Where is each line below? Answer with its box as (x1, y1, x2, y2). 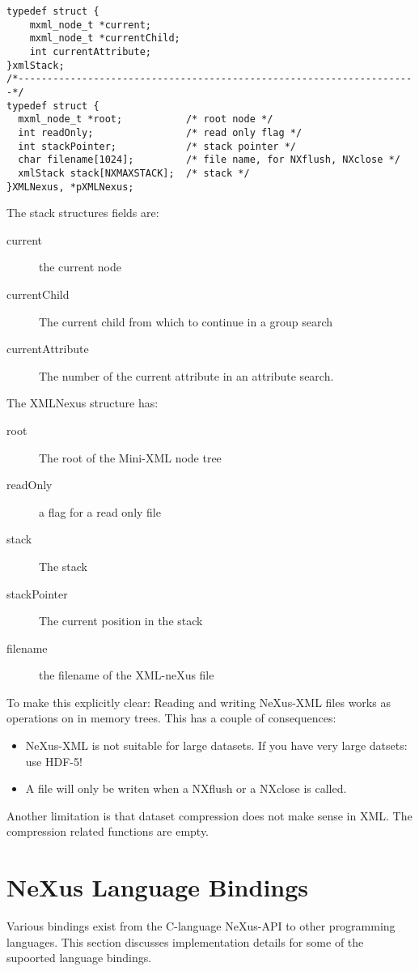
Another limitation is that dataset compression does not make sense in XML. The (6, 807, 413, 824)
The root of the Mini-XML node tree (39, 449, 222, 466)
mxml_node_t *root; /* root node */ (18, 113, 273, 126)
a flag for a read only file (39, 503, 161, 520)
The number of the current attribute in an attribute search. (39, 367, 334, 384)
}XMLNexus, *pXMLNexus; (6, 181, 134, 193)
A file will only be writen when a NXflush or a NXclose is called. (25, 780, 347, 797)
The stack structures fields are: (6, 204, 159, 221)
